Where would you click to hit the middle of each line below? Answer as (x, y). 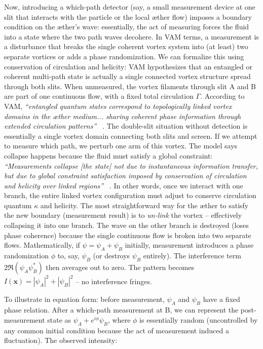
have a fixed (221, 299)
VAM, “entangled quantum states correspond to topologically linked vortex (118, 106)
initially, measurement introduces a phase (189, 245)
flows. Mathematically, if (42, 245)
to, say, (68, 256)
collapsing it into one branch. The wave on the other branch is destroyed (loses (126, 225)
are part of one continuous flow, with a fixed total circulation (99, 96)
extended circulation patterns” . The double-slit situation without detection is (126, 126)
